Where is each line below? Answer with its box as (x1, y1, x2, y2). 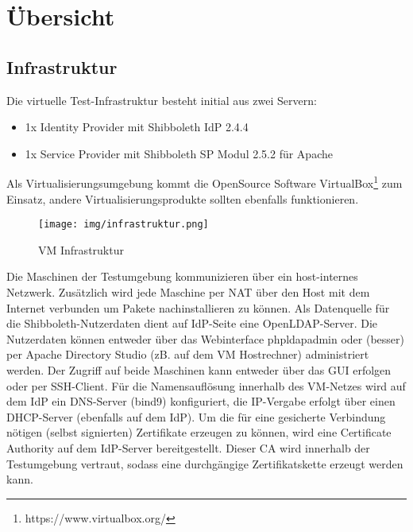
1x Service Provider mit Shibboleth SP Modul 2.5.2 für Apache (25, 145, 333, 161)
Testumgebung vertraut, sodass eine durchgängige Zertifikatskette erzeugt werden (6, 455, 403, 472)
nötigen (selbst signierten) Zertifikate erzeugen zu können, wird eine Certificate (6, 424, 392, 441)
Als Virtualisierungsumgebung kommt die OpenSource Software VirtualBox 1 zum (6, 173, 403, 192)
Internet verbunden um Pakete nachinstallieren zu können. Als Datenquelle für (6, 299, 390, 316)
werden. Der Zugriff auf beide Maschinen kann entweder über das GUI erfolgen (6, 362, 392, 379)
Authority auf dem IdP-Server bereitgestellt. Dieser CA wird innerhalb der (6, 439, 370, 456)
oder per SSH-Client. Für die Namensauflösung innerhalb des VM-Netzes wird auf (6, 377, 406, 394)
